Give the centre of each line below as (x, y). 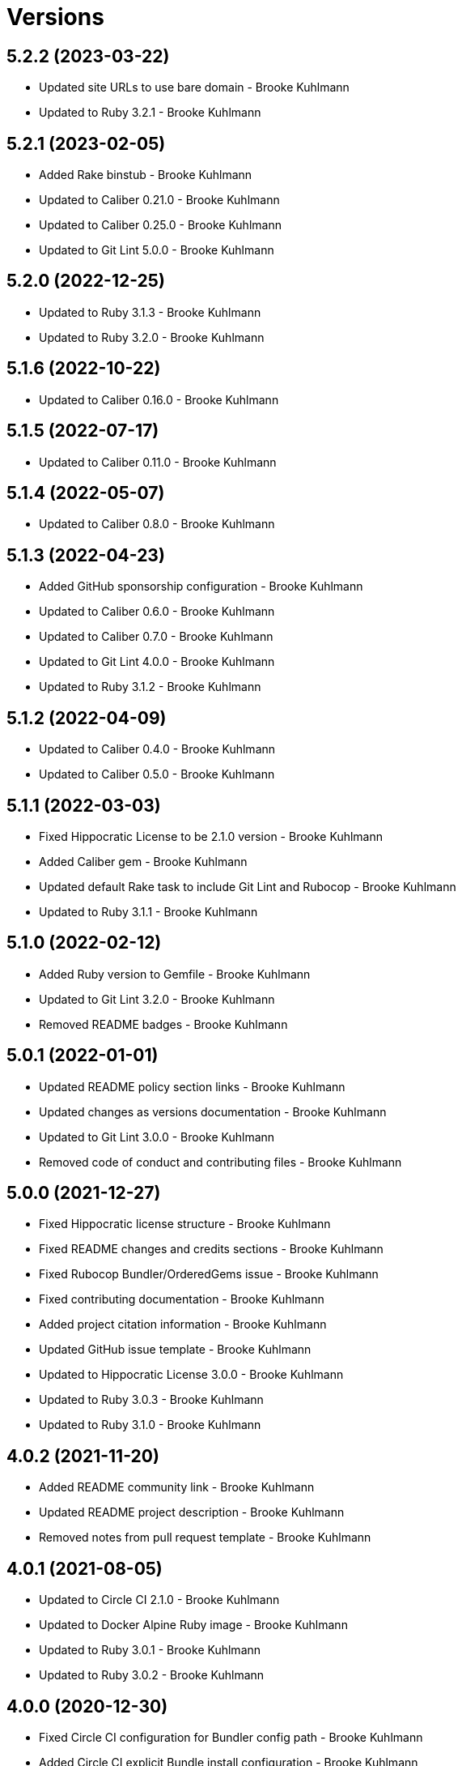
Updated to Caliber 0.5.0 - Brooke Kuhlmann (157, 774)
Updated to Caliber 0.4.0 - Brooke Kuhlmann (157, 749)
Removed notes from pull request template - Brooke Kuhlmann (205, 1538)
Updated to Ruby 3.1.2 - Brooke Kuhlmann (150, 687)
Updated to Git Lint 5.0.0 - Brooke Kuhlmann (157, 250)
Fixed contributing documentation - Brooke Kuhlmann (182, 1299)
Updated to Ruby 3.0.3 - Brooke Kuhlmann (151, 1400)
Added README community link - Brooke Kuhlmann (177, 1487)
